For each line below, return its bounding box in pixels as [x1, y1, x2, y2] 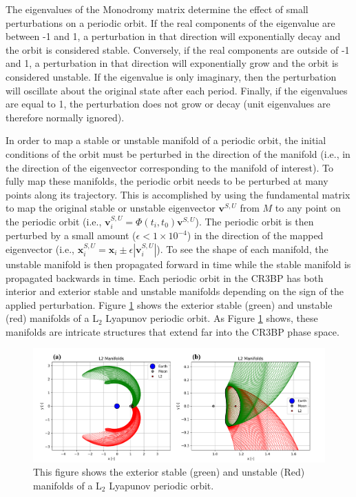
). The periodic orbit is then [195, 214, 314, 228]
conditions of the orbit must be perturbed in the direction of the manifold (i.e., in [6, 146, 350, 161]
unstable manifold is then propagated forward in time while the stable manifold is [6, 256, 351, 271]
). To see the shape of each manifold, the [156, 241, 328, 256]
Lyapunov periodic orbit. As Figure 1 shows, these [105, 311, 318, 325]
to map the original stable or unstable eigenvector [6, 201, 216, 215]
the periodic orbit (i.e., [6, 214, 102, 228]
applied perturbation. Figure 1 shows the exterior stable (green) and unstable [6, 297, 333, 312]
